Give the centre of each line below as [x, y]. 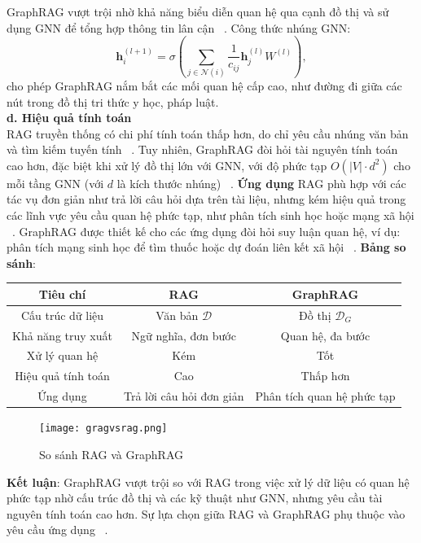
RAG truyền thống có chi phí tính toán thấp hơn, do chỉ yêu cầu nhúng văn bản [208, 133]
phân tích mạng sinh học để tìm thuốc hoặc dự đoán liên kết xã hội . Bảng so [206, 247]
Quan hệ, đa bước [325, 335]
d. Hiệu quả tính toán [69, 118]
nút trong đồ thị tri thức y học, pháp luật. [113, 101]
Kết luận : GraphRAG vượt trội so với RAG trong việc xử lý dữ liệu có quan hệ [208, 482]
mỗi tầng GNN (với [55, 183]
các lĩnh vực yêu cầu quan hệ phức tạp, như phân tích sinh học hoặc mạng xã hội [210, 215]
